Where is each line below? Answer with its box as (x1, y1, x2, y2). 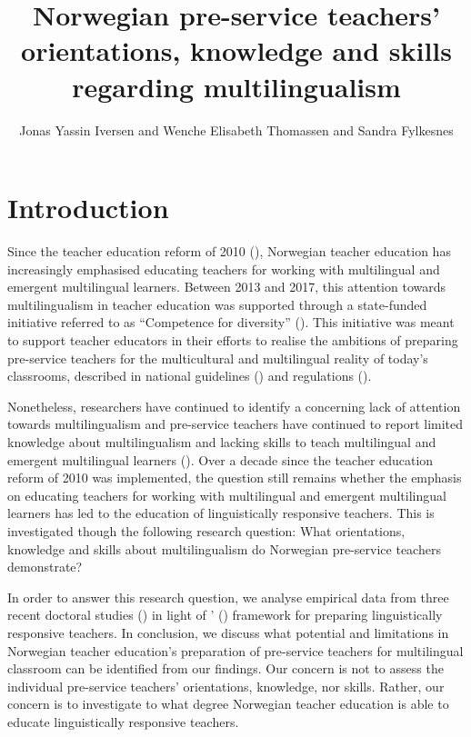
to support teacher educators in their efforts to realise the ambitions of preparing (7, 331, 458, 349)
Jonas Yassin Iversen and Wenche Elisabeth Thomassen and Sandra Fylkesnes (19, 120, 454, 139)
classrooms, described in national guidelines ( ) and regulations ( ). (7, 366, 372, 385)
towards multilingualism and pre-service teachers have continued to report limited (7, 414, 464, 433)
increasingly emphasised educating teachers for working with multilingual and (7, 259, 440, 278)
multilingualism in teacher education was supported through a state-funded (7, 294, 427, 314)
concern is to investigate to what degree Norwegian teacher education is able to (7, 694, 449, 713)
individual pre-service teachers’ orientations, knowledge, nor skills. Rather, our (7, 676, 445, 695)
